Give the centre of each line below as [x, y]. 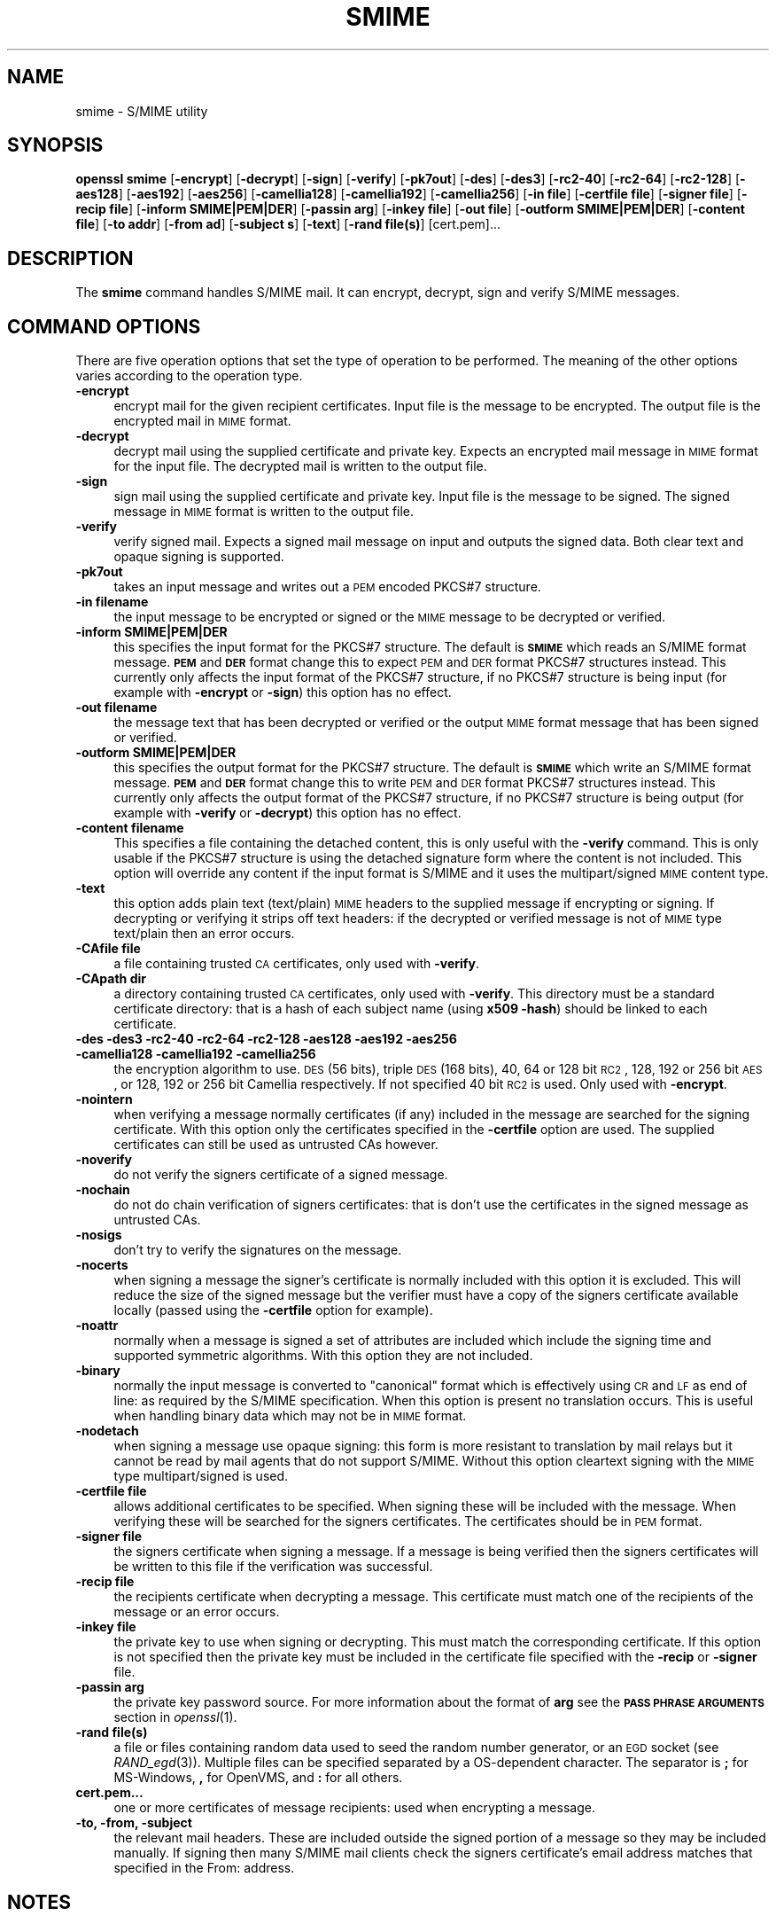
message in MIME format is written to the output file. [264, 512]
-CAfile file [108, 949]
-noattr [97, 1326]
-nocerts [102, 1265]
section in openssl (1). [175, 1717]
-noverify [104, 1160]
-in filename [112, 602]
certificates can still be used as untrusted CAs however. [276, 1145]
